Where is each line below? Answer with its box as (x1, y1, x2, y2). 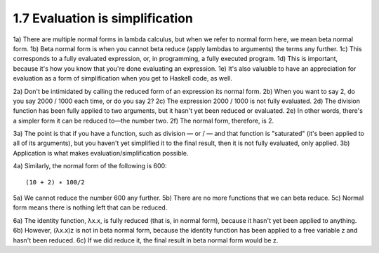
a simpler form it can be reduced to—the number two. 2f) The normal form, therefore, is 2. (13, 116, 274, 125)
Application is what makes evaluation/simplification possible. (13, 149, 189, 157)
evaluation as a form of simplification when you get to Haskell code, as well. (13, 74, 233, 83)
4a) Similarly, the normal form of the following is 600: (13, 162, 168, 170)
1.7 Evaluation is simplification (13, 11, 193, 26)
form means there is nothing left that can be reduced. (13, 203, 168, 212)
